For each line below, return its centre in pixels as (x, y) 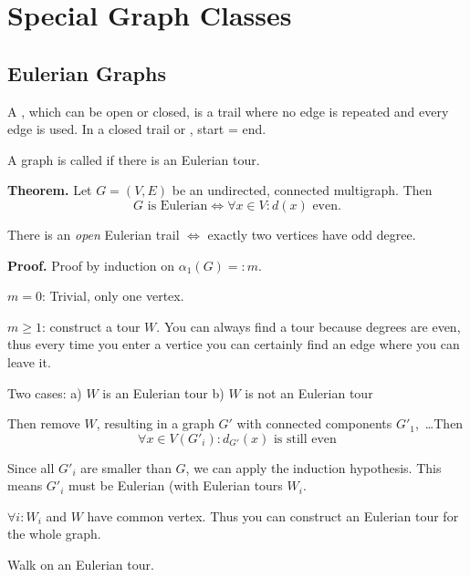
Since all (31, 467)
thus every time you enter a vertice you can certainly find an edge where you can (234, 344)
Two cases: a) (45, 392)
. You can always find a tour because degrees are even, (308, 326)
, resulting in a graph (155, 423)
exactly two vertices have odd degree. (312, 234)
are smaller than (126, 467)
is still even (305, 439)
